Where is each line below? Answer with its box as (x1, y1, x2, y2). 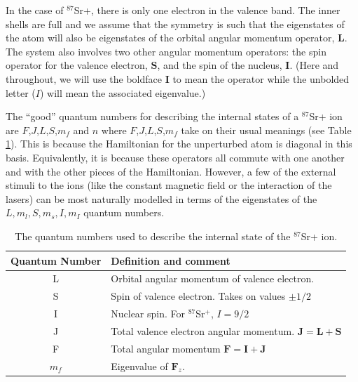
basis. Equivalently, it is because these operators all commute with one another (6, 150, 345, 164)
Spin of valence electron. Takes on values (111, 289, 286, 303)
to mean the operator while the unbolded (172, 71, 350, 86)
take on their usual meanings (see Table (181, 122, 352, 137)
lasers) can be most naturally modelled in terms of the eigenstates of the (6, 191, 317, 206)
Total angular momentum (111, 341, 221, 355)
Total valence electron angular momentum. (111, 323, 295, 338)
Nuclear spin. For (111, 306, 186, 321)
